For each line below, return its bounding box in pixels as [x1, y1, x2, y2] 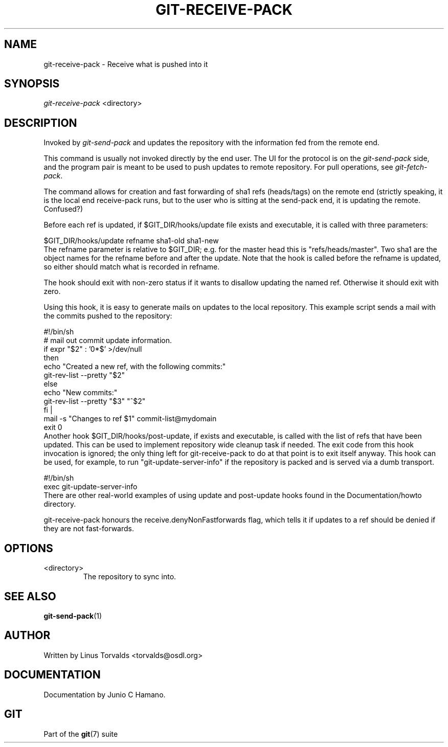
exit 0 [43, 423, 62, 432]
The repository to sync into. [83, 572, 176, 581]
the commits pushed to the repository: [43, 311, 172, 321]
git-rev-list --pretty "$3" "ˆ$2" [43, 397, 146, 406]
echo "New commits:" [43, 388, 118, 397]
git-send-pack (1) [43, 611, 102, 620]
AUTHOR [4, 629, 51, 642]
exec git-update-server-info [43, 482, 138, 491]
